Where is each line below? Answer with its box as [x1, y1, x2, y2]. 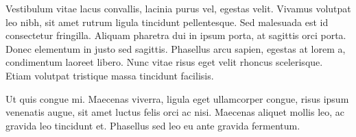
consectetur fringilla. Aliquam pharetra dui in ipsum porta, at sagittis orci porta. [5, 28, 346, 42]
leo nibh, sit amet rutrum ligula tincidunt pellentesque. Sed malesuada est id [5, 14, 329, 29]
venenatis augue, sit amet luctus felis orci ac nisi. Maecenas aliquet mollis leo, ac [5, 105, 345, 119]
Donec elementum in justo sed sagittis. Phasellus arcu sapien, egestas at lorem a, [5, 41, 346, 55]
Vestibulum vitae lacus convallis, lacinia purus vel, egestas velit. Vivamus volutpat [5, 1, 351, 15]
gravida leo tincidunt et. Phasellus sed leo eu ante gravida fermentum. [5, 118, 300, 132]
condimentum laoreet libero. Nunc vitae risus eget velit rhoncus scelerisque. [5, 55, 323, 69]
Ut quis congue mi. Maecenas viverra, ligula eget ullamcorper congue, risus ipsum [5, 91, 349, 105]
